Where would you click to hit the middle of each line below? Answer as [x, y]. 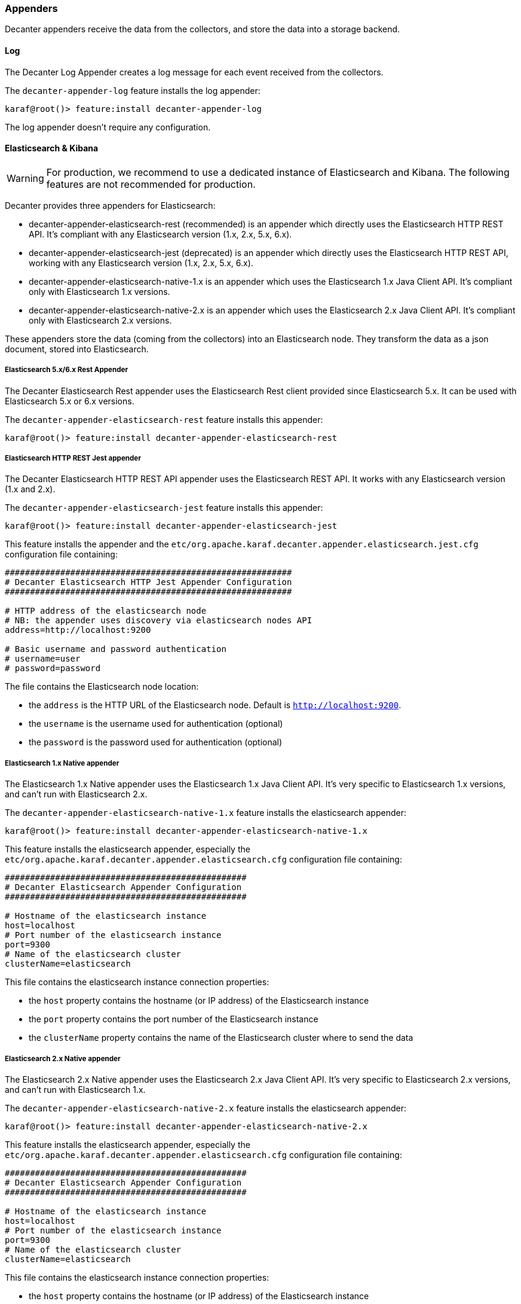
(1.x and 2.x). [30, 489]
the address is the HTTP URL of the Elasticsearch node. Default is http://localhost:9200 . [215, 705]
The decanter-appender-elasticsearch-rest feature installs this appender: [164, 419]
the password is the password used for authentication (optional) [156, 742]
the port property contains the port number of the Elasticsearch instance [174, 1019]
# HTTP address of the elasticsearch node [106, 611]
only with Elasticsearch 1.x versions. [99, 291]
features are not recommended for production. [151, 184]
